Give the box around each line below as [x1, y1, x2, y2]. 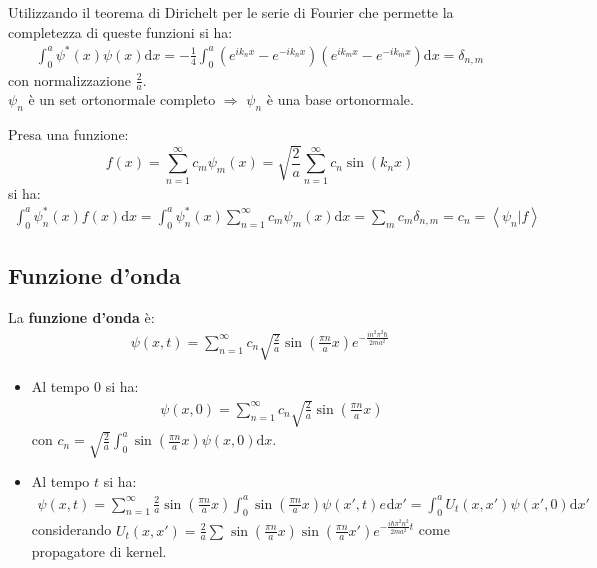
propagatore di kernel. [31, 541, 167, 562]
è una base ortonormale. [266, 89, 414, 110]
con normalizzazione [8, 69, 131, 90]
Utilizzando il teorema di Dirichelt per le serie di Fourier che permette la [8, 2, 454, 22]
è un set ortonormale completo [28, 89, 216, 110]
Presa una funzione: [8, 124, 129, 145]
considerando [31, 519, 112, 540]
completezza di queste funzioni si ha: [8, 21, 233, 42]
